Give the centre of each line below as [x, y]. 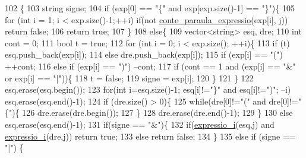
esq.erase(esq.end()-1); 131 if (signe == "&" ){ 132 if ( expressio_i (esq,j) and [140, 124]
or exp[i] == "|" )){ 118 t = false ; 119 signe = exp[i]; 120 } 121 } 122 [129, 78]
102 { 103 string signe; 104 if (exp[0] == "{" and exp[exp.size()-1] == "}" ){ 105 [150, 8]
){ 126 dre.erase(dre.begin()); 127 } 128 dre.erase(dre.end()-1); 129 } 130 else [152, 113]
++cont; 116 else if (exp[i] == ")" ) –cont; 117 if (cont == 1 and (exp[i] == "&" [150, 66]
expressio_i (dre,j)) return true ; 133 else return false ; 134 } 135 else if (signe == [150, 136]
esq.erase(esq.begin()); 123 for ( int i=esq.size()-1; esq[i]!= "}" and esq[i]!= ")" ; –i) [148, 89]
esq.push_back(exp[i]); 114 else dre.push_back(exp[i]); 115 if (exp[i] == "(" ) [144, 54]
